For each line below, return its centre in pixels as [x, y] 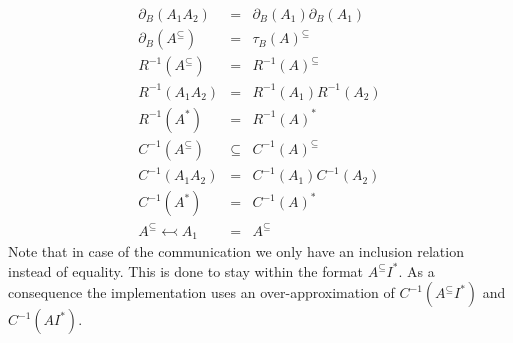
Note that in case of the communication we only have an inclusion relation [236, 251]
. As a [416, 270]
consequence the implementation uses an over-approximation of [201, 292]
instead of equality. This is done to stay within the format [186, 270]
